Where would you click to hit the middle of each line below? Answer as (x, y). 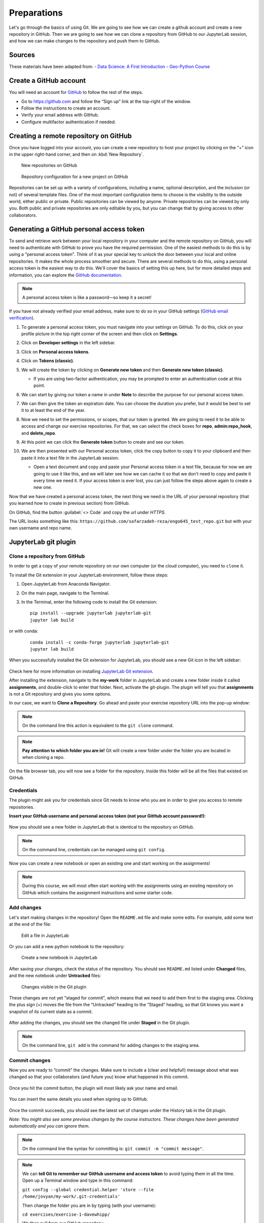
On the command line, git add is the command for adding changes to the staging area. (111, 1045)
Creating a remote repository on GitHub (70, 136)
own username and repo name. (40, 528)
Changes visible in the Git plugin (54, 987)
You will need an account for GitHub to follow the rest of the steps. (76, 92)
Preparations (36, 13)
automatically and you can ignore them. (49, 1126)
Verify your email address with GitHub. (60, 115)
